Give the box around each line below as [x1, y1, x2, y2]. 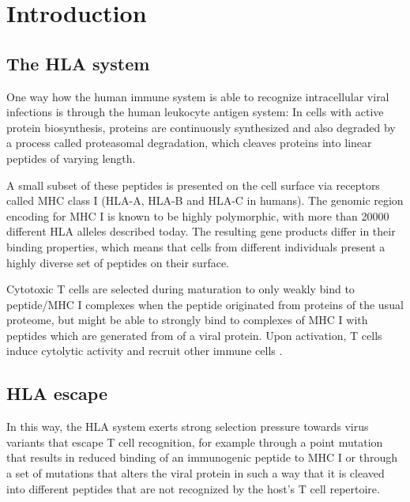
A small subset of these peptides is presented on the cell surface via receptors [6, 176, 380, 193]
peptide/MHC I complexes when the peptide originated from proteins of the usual [6, 296, 404, 312]
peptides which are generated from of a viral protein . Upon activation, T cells [6, 326, 382, 343]
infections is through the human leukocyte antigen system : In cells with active [6, 104, 384, 120]
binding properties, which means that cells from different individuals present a [6, 238, 386, 255]
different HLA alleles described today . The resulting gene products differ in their [6, 223, 396, 240]
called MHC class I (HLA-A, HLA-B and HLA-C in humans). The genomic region [6, 192, 404, 209]
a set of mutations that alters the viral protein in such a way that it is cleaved [6, 465, 385, 481]
